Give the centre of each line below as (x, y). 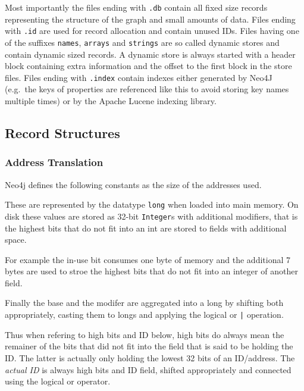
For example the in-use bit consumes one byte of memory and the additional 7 (148, 259)
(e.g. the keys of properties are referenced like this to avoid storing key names (147, 89)
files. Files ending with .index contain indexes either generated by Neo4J (139, 77)
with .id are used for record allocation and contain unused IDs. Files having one (152, 31)
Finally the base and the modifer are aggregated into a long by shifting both (144, 303)
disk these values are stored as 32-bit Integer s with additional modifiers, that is (151, 216)
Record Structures (62, 132)
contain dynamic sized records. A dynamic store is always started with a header (150, 54)
